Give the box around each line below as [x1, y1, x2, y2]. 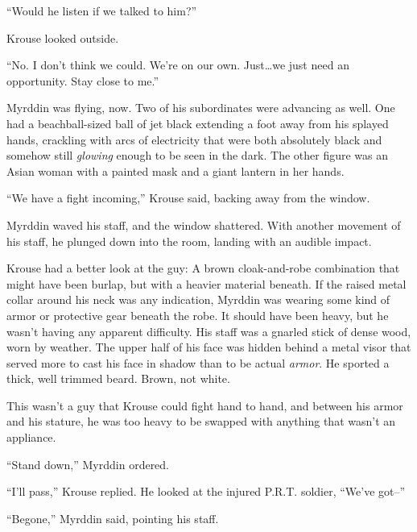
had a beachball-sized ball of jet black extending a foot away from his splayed [6, 114, 389, 131]
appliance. [6, 429, 56, 446]
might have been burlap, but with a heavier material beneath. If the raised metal [6, 275, 407, 292]
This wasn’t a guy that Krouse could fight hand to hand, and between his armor [6, 397, 403, 414]
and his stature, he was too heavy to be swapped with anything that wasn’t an [6, 413, 396, 430]
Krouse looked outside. [6, 29, 119, 46]
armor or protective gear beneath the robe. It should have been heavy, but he [6, 306, 389, 323]
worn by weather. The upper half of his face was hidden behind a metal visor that [6, 339, 411, 355]
